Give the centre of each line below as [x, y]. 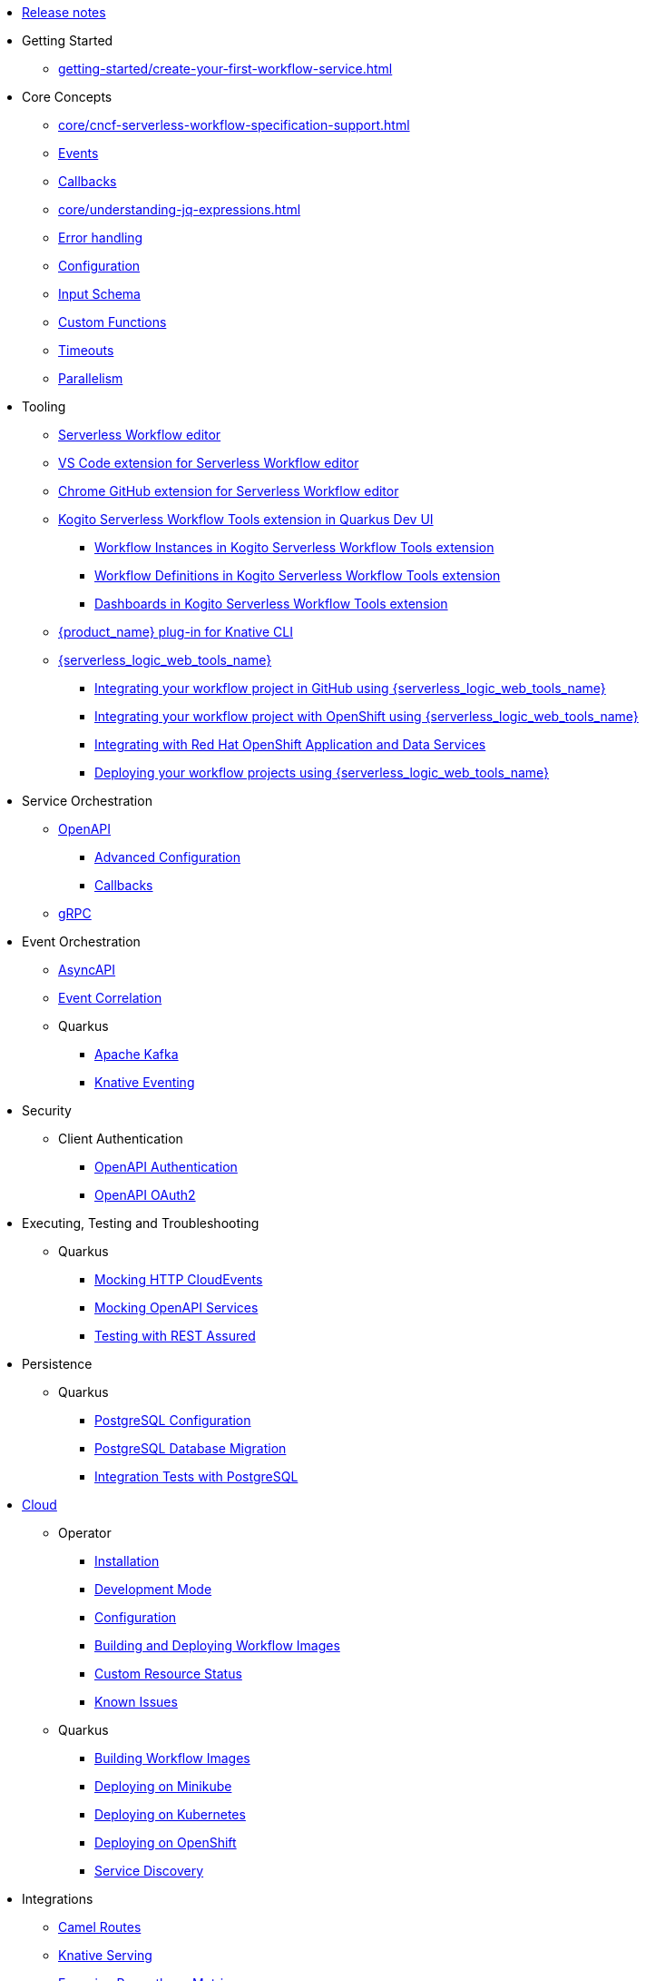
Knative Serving [105, 1955]
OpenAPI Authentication [166, 1167]
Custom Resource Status [168, 1674]
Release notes [64, 12]
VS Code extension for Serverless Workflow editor [209, 463]
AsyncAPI [87, 970]
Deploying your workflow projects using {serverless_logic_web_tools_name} [322, 773]
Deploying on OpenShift [166, 1842]
